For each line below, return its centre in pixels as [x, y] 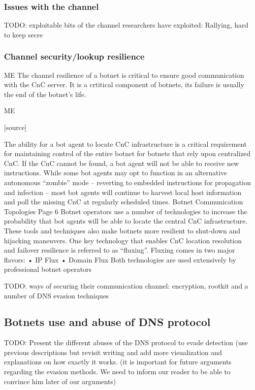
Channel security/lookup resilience [74, 56]
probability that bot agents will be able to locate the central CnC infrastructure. [126, 221]
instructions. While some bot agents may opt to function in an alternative [116, 173]
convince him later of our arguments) [60, 381]
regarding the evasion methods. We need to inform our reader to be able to [117, 372]
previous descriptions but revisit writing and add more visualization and [113, 352]
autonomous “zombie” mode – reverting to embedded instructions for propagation [127, 182]
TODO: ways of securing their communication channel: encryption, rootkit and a [126, 285]
